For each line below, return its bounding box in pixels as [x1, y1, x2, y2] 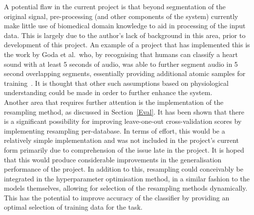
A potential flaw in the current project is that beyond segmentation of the [4, 1, 226, 11]
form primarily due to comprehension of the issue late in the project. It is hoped [4, 144, 244, 155]
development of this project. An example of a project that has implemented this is [4, 39, 250, 50]
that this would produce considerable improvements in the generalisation [4, 154, 222, 164]
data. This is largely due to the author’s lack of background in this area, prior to [4, 30, 246, 40]
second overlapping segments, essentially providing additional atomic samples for [4, 68, 246, 78]
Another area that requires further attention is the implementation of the [4, 97, 224, 107]
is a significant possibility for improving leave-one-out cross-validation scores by [4, 116, 242, 126]
